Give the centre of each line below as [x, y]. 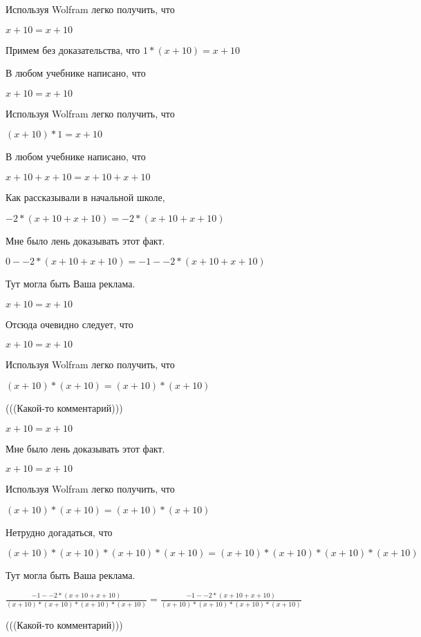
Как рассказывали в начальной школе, [85, 197]
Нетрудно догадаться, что [59, 532]
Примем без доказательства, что [73, 49]
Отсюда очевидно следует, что [69, 324]
